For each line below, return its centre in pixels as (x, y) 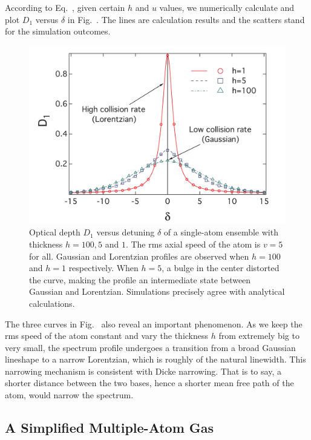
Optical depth (55, 232)
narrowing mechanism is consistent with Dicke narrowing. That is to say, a (143, 371)
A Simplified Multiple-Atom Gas (110, 428)
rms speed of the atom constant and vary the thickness (107, 336)
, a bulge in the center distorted (221, 268)
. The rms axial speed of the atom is (193, 244)
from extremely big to (259, 336)
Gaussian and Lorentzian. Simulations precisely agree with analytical (157, 291)
